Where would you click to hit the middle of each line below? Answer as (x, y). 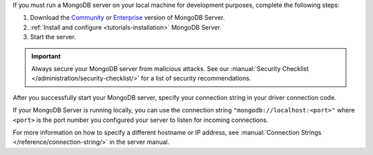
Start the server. (53, 37)
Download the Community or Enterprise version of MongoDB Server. (127, 18)
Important (46, 56)
